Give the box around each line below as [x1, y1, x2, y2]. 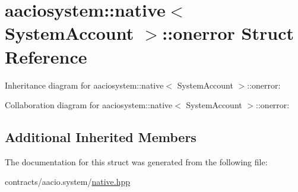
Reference [5, 44, 87, 68]
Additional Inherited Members [5, 128, 196, 146]
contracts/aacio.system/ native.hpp [5, 175, 131, 188]
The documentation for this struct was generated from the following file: [5, 155, 268, 168]
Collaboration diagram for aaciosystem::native [5, 99, 173, 111]
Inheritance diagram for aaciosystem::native [5, 78, 164, 91]
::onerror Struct [162, 21, 294, 45]
